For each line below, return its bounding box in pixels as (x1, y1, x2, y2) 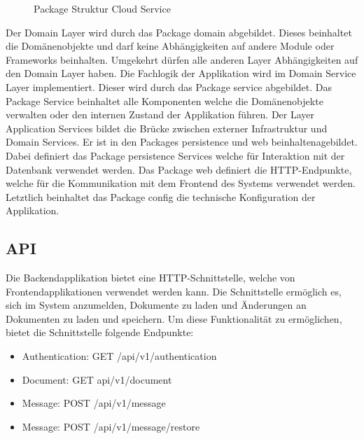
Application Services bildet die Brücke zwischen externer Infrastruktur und (6, 120, 328, 135)
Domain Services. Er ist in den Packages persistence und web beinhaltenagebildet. (6, 134, 358, 149)
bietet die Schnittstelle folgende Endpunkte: (6, 325, 194, 340)
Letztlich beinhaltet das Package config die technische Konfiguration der (6, 189, 316, 204)
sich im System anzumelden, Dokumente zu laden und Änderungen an (6, 298, 307, 312)
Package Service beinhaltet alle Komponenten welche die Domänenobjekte (6, 93, 323, 108)
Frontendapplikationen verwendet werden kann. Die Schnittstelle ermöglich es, (6, 284, 342, 298)
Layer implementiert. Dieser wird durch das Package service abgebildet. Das (6, 79, 332, 94)
